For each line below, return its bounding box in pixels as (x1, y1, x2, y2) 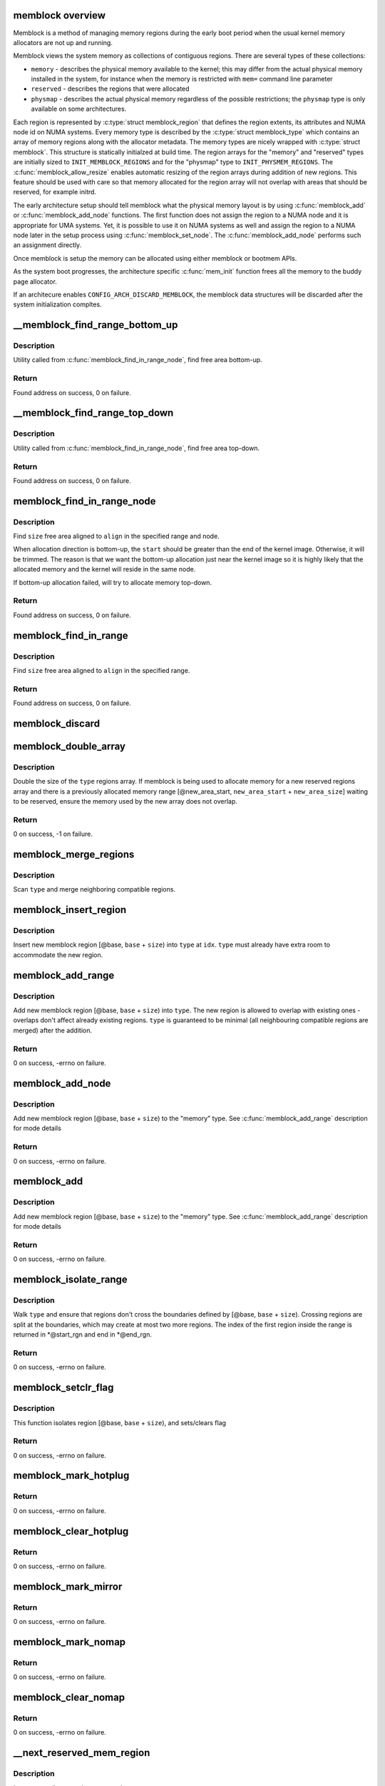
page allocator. (13, 277, 57, 286)
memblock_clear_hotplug (13, 1525, 129, 1537)
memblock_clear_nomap (13, 1692, 125, 1704)
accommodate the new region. (13, 950, 103, 959)
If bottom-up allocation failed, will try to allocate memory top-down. (13, 578, 212, 587)
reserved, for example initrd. (13, 188, 96, 196)
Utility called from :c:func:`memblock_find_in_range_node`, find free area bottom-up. (13, 356, 263, 364)
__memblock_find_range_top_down (13, 407, 174, 419)
